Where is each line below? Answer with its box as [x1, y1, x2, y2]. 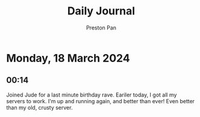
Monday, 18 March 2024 [6, 51, 131, 65]
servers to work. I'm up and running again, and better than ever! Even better [6, 97, 195, 104]
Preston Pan [86, 24, 116, 31]
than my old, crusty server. [6, 104, 73, 111]
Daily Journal [67, 4, 136, 18]
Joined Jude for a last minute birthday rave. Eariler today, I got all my [6, 91, 177, 98]
